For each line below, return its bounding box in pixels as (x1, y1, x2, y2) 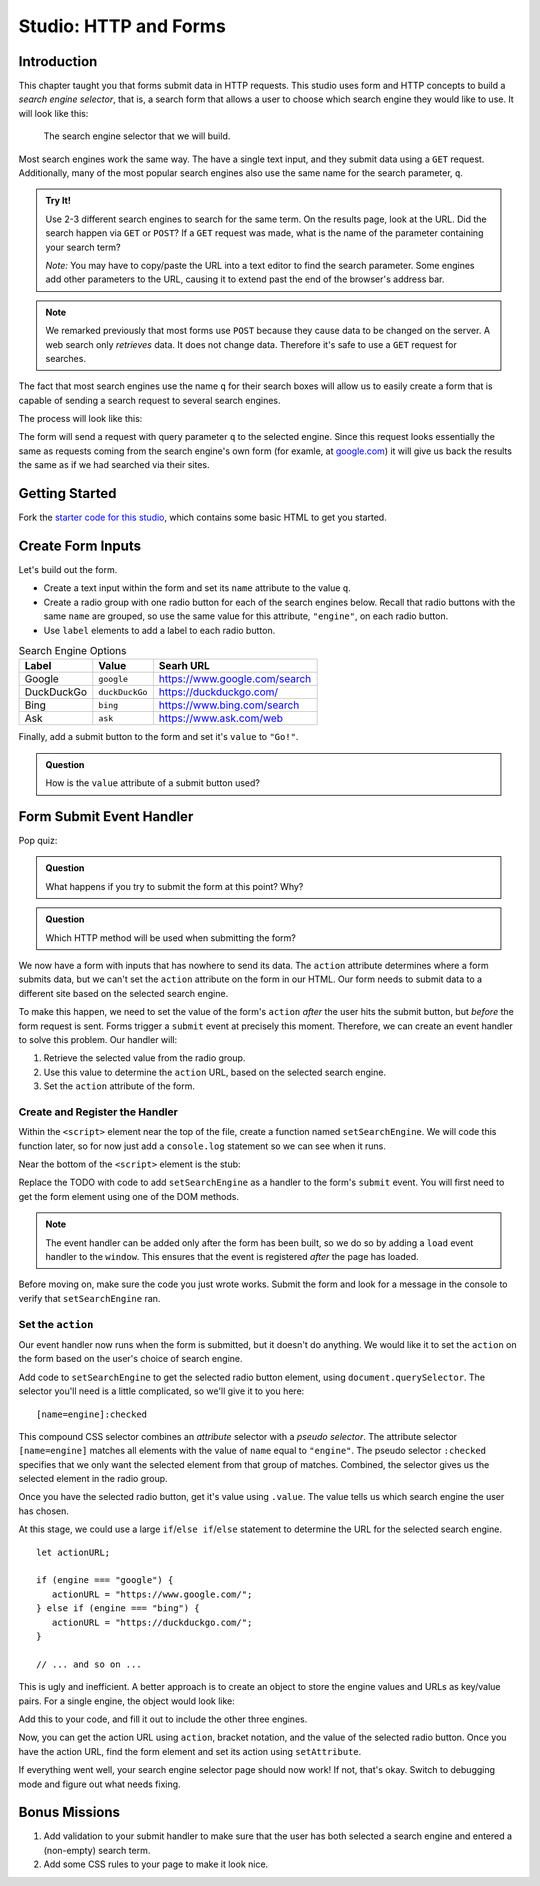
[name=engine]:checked (36, 1408, 148, 1420)
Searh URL (158, 659, 210, 673)
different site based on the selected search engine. (18, 987, 229, 999)
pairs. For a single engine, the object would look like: (18, 1695, 235, 1707)
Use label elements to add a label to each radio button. (43, 624, 276, 636)
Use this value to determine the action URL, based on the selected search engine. (43, 1066, 387, 1078)
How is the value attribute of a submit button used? (45, 777, 260, 789)
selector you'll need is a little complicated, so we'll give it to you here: (18, 1385, 305, 1397)
